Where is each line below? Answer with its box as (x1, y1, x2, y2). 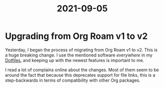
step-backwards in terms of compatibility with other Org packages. (5, 77, 141, 83)
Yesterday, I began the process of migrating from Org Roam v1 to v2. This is (5, 47, 158, 53)
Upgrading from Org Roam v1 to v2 (5, 30, 148, 42)
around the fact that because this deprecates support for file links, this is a (5, 72, 156, 78)
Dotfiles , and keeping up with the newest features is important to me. (5, 57, 144, 63)
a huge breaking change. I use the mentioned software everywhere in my (5, 52, 153, 58)
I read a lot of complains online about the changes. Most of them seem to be (5, 67, 159, 73)
